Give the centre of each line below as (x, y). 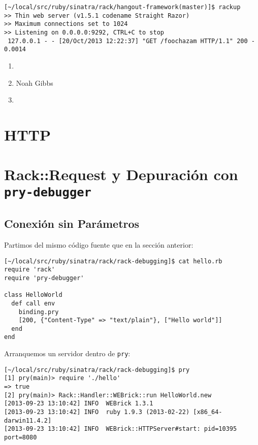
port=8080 (21, 438)
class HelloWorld (33, 295)
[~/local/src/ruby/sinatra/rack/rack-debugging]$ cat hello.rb (113, 261)
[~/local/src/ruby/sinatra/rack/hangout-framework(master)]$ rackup (122, 7)
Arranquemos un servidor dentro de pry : (67, 353)
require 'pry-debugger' (44, 278)
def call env (33, 303)
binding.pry (39, 312)
